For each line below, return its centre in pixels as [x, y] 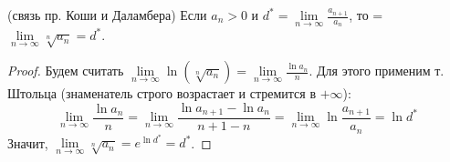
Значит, [28, 142]
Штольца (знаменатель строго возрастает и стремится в [162, 93]
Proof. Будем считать [66, 70]
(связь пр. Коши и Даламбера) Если [107, 15]
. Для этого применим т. [377, 70]
